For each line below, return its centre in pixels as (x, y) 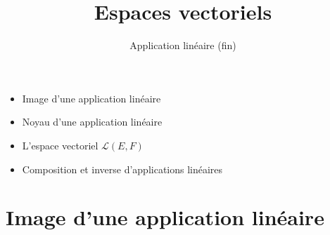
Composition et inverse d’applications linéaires (122, 169)
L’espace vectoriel (60, 145)
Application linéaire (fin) (183, 45)
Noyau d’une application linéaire (92, 122)
